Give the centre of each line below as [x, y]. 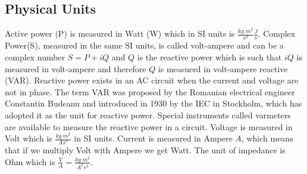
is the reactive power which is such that [209, 57]
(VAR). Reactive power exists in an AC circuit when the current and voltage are [152, 80]
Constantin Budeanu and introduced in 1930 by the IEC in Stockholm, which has [153, 103]
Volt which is [29, 138]
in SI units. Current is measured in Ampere [153, 138]
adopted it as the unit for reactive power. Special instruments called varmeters [148, 115]
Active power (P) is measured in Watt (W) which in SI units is [120, 33]
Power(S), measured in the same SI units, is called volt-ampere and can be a [144, 45]
